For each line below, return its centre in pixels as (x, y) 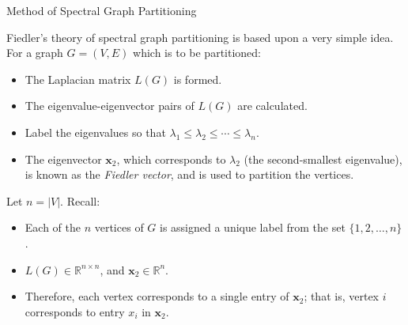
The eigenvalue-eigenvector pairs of (110, 106)
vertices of (119, 227)
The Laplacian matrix (78, 79)
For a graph (35, 53)
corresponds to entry (75, 311)
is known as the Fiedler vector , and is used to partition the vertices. (189, 174)
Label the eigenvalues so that (95, 132)
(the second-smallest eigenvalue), (323, 159)
